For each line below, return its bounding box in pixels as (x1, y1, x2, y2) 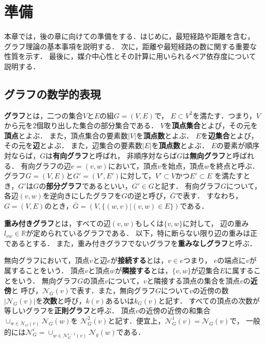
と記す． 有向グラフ (154, 180, 221, 191)
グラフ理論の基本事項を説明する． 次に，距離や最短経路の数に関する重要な (4, 41, 257, 51)
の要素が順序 (216, 140, 259, 151)
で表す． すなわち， (175, 190, 242, 201)
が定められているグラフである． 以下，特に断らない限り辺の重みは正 (26, 228, 257, 238)
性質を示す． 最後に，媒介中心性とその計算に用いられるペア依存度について (4, 51, 256, 62)
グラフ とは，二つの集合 (4, 110, 83, 120)
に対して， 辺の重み (183, 217, 249, 228)
